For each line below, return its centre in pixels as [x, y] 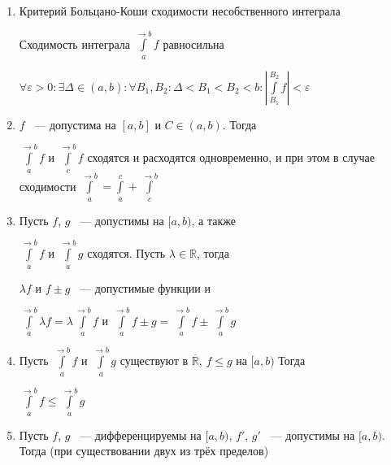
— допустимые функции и [145, 287]
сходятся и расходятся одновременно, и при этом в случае [231, 157]
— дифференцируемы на [141, 435]
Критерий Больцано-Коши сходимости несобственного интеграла [180, 11]
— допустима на [75, 124]
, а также [213, 220]
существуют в [154, 361]
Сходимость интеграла [74, 43]
